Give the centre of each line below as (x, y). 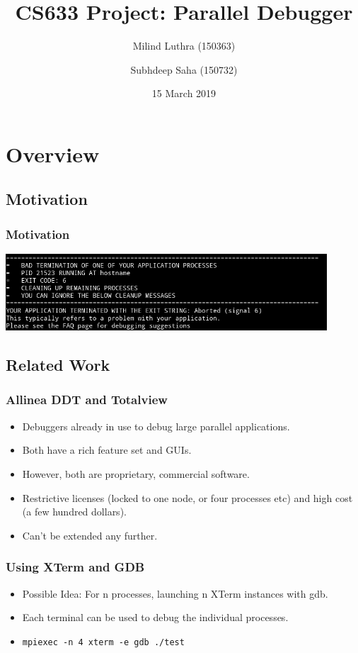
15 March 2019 (184, 93)
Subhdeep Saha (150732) (184, 69)
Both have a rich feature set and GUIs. (107, 450)
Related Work (58, 365)
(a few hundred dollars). (74, 512)
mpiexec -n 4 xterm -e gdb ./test (103, 642)
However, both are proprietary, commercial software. (136, 473)
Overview (53, 154)
